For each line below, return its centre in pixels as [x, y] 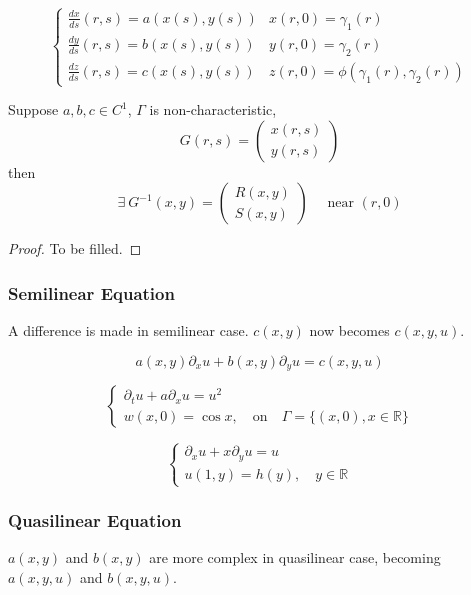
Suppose [33, 109]
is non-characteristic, [213, 109]
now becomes [349, 330]
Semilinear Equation [91, 292]
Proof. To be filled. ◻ [75, 248]
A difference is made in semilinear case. [128, 330]
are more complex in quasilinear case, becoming [295, 557]
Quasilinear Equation [95, 520]
